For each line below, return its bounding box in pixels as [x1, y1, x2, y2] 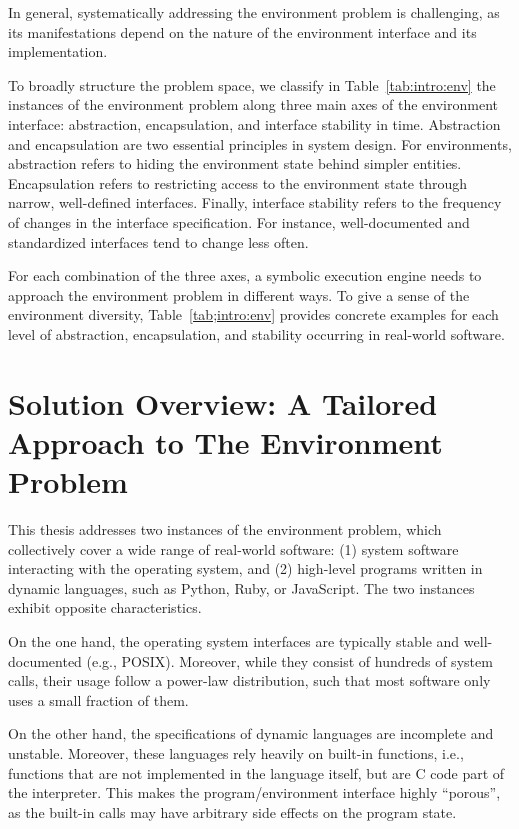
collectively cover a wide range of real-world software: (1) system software [8, 538, 459, 559]
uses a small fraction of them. [8, 689, 189, 710]
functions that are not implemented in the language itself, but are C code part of [8, 762, 505, 783]
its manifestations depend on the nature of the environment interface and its [8, 21, 477, 42]
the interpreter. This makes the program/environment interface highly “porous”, [8, 782, 501, 803]
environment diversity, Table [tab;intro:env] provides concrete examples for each [8, 304, 499, 325]
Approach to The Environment [8, 421, 443, 462]
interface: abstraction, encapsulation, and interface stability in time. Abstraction [8, 113, 501, 134]
